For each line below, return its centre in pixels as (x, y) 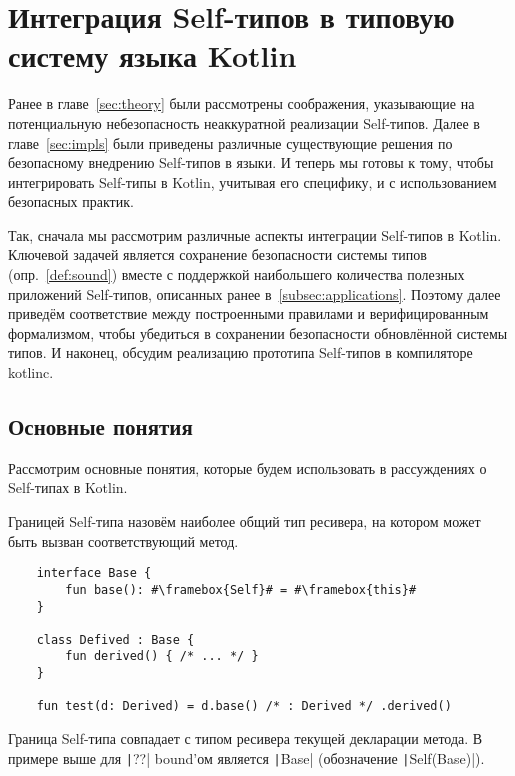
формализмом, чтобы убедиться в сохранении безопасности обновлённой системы (258, 332)
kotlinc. (31, 372)
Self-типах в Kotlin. (68, 487)
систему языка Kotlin (152, 55)
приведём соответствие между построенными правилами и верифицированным (248, 313)
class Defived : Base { (115, 639)
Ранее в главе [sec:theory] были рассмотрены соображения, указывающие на (241, 103)
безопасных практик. (71, 201)
